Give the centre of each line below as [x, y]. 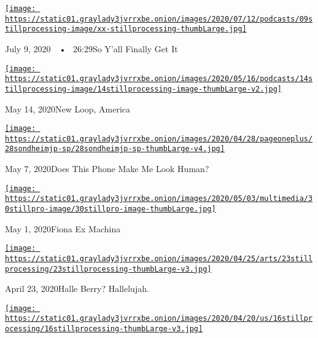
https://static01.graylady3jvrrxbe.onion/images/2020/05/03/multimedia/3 [159, 199]
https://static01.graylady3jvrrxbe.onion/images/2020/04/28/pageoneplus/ [159, 139]
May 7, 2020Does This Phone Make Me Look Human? [107, 169]
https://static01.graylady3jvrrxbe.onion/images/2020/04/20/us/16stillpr [159, 319]
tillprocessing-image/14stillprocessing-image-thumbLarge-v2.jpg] [144, 89]
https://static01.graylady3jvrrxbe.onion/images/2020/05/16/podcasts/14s [159, 79]
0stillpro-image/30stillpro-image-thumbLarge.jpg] [111, 209]
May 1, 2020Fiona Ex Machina [63, 228]
